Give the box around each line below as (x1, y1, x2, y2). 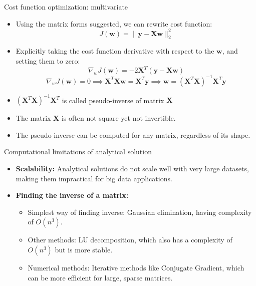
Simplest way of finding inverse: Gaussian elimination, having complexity (28, 206, 252, 217)
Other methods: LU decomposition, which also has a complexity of (28, 234, 232, 245)
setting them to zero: (16, 56, 80, 66)
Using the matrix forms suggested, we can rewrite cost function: (16, 18, 212, 29)
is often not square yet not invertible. (61, 113, 176, 123)
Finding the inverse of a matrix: (16, 190, 129, 200)
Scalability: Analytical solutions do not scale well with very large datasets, (16, 163, 249, 173)
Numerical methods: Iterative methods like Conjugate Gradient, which (28, 262, 244, 272)
